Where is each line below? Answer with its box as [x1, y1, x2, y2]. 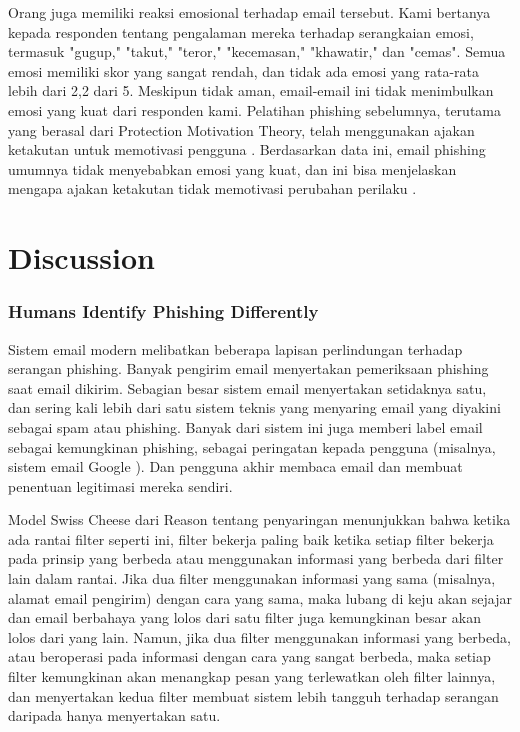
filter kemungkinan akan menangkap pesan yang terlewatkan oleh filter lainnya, [8, 666, 496, 687]
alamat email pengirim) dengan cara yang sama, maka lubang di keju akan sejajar [8, 587, 512, 608]
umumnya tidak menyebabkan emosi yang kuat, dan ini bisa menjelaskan [8, 158, 457, 179]
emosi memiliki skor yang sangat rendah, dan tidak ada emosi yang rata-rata [8, 60, 480, 81]
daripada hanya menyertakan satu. [8, 705, 221, 726]
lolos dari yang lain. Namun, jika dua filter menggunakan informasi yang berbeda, [8, 626, 511, 647]
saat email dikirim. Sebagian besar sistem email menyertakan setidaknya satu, [8, 377, 487, 398]
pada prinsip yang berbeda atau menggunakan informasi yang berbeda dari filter [8, 548, 504, 569]
